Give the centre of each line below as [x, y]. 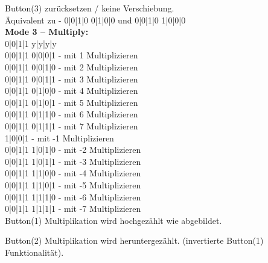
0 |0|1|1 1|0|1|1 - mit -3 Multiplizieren [73, 161]
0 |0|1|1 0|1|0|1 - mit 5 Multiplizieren [72, 102]
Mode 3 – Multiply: [47, 32]
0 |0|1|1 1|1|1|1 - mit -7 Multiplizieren [73, 209]
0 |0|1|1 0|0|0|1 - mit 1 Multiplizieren [72, 55]
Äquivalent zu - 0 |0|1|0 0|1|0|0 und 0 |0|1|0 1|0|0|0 [95, 20]
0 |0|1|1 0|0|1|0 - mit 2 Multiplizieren [72, 67]
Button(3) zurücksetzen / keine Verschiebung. [90, 8]
